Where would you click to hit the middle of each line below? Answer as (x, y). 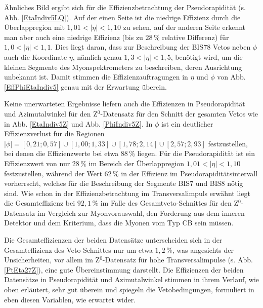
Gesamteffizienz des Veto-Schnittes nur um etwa (78, 249)
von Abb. (231, 77)
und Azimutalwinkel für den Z (51, 113)
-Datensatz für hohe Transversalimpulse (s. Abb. (178, 260)
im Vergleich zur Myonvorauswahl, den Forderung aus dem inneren (141, 213)
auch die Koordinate (36, 56)
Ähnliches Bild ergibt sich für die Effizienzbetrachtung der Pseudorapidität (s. (125, 7)
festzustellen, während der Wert (53, 173)
